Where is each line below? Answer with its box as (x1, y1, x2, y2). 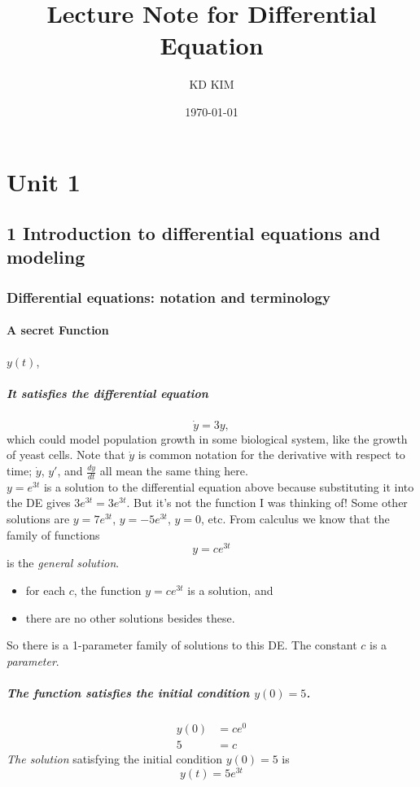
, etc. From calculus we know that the (201, 510, 390, 527)
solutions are (7, 510, 70, 527)
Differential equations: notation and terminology (7, 286, 330, 307)
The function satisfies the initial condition (7, 684, 250, 701)
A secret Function (7, 321, 109, 339)
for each (25, 581, 66, 598)
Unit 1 (7, 164, 81, 198)
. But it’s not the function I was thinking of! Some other (126, 494, 408, 511)
